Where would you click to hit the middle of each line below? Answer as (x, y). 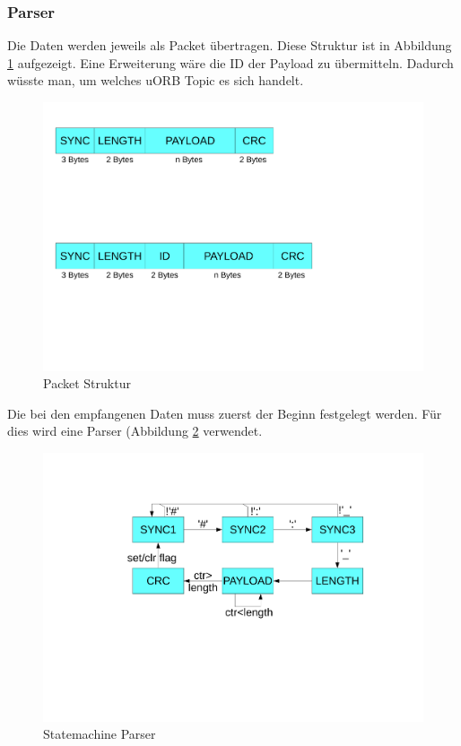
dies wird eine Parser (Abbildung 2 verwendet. (135, 431)
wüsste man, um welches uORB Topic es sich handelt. (156, 80)
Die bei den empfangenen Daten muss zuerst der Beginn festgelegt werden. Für (225, 413)
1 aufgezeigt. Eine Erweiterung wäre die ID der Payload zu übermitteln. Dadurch (230, 62)
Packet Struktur (87, 383)
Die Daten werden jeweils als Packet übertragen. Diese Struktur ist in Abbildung (230, 45)
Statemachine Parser (100, 734)
